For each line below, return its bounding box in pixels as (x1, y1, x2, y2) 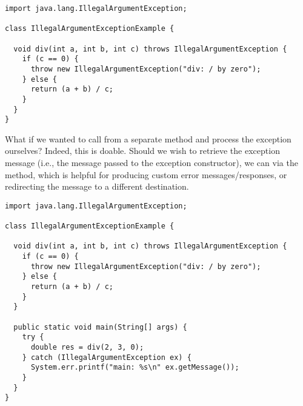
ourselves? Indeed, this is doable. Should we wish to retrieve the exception (5, 144, 280, 157)
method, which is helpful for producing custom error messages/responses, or (5, 168, 287, 181)
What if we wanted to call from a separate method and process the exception (5, 132, 291, 145)
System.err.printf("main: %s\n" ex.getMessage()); (30, 363, 239, 372)
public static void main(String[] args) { (13, 322, 187, 331)
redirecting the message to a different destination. (5, 180, 189, 193)
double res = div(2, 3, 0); (30, 343, 144, 352)
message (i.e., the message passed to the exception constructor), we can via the (5, 156, 298, 169)
